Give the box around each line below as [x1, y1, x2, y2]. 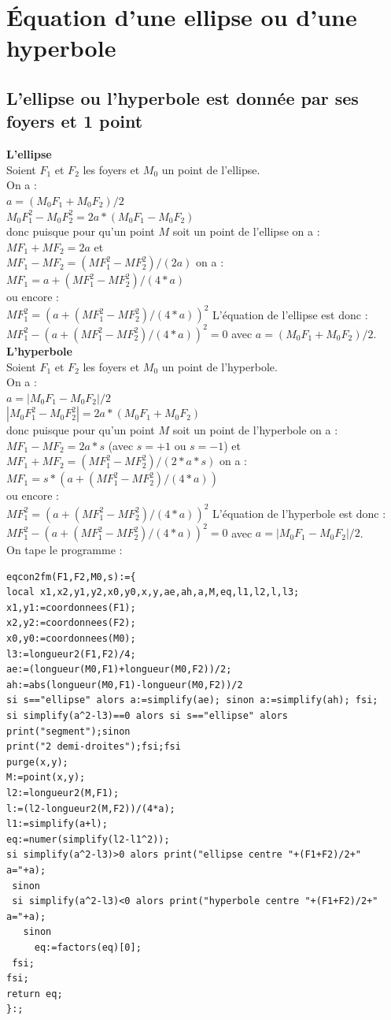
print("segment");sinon [6, 725, 131, 737]
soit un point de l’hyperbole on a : [172, 422, 338, 438]
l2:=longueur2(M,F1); [6, 787, 120, 799]
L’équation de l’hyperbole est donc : [212, 504, 386, 521]
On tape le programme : [6, 542, 123, 558]
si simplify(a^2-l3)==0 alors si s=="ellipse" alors [6, 710, 288, 721]
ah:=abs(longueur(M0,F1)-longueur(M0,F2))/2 [6, 679, 243, 691]
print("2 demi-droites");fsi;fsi [6, 741, 181, 753]
